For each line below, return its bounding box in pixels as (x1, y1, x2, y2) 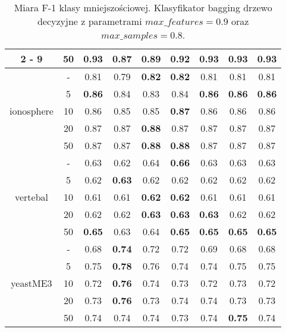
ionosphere (10, 104, 54, 118)
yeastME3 (11, 276, 52, 290)
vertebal (14, 190, 48, 204)
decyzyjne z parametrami (37, 14, 142, 28)
